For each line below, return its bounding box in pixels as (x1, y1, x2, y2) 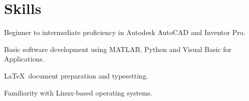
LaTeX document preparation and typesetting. (4, 70, 148, 80)
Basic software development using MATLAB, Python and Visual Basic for (4, 43, 232, 54)
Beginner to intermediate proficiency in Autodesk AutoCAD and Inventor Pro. (4, 27, 245, 37)
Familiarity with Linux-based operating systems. (4, 87, 153, 97)
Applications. (4, 53, 45, 64)
